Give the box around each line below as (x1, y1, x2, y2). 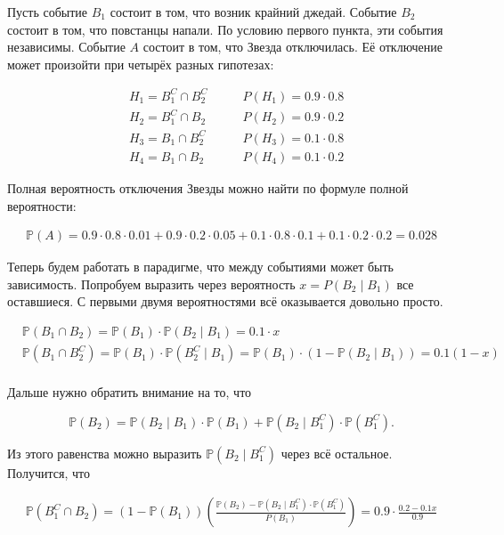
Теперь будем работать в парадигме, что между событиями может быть (7, 257, 394, 276)
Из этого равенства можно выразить (7, 443, 202, 462)
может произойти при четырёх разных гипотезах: (7, 54, 274, 73)
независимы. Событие (7, 37, 126, 56)
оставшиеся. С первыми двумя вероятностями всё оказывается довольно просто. (7, 292, 443, 311)
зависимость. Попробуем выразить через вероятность (7, 274, 296, 293)
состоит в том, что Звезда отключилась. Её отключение (142, 37, 443, 56)
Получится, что (7, 463, 90, 482)
